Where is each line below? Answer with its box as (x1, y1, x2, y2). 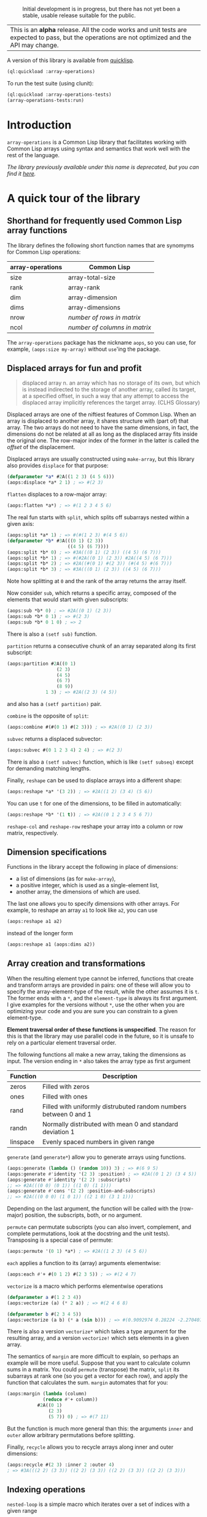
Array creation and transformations (7, 958, 146, 969)
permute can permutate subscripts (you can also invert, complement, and (7, 1223, 192, 1231)
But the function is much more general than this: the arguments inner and (7, 1425, 193, 1432)
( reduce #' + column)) (42, 1397, 98, 1403)
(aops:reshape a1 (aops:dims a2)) (7, 941, 96, 948)
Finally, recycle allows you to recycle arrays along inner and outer (7, 1443, 174, 1451)
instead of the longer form (7, 930, 73, 937)
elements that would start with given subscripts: (7, 596, 128, 603)
